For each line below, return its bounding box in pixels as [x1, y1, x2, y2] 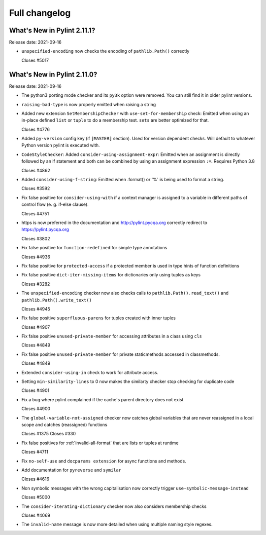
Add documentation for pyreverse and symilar [21, 467, 122, 473]
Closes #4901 [21, 387, 50, 393]
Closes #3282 [21, 281, 50, 287]
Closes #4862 [21, 167, 50, 173]
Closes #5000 [21, 494, 50, 500]
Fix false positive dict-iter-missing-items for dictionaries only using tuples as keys [21, 272, 201, 278]
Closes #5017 [21, 57, 49, 63]
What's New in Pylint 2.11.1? [9, 26, 96, 35]
